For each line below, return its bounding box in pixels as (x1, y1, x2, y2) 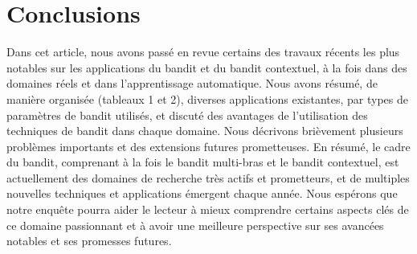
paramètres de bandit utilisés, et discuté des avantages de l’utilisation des (6, 106, 368, 123)
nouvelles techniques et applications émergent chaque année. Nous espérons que (6, 185, 398, 202)
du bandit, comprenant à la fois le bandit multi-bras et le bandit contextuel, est (6, 154, 399, 170)
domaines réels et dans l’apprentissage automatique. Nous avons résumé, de (6, 75, 378, 92)
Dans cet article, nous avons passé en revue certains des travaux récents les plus (6, 43, 400, 60)
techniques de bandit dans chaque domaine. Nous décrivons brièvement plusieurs (6, 122, 403, 139)
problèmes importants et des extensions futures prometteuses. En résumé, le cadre (6, 137, 411, 154)
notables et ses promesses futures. (6, 232, 172, 249)
